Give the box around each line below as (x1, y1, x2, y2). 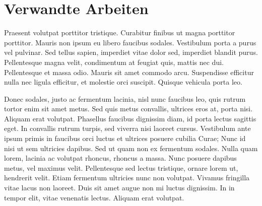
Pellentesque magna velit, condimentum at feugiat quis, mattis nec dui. (4, 56, 224, 67)
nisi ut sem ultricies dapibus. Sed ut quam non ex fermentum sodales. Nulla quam (4, 143, 258, 153)
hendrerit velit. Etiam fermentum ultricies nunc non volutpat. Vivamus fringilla (4, 172, 250, 183)
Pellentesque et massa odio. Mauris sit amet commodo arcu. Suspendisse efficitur (4, 66, 254, 77)
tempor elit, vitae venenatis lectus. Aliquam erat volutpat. (4, 192, 184, 202)
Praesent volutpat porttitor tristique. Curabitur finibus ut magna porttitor (4, 27, 235, 38)
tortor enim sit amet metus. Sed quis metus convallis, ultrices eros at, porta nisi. (4, 103, 253, 114)
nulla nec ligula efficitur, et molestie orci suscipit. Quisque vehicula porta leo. (4, 77, 242, 87)
